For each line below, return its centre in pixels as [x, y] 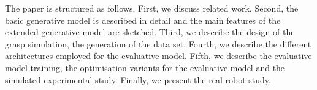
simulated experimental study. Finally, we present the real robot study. [138, 79]
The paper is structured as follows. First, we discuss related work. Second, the [152, 8]
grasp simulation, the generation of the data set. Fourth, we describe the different [158, 43]
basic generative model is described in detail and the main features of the [143, 20]
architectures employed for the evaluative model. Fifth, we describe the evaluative [158, 56]
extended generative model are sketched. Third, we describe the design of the [150, 32]
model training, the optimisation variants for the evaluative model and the [145, 67]
